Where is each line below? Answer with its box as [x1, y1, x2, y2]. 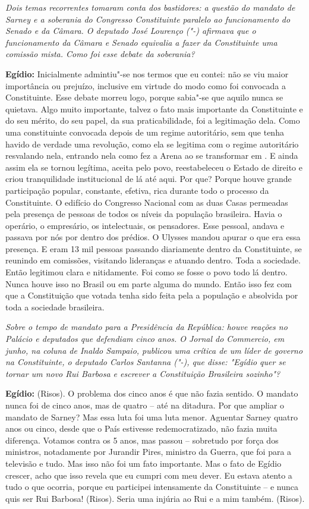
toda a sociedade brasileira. [5, 300, 105, 313]
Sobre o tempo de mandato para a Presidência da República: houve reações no [5, 321, 288, 333]
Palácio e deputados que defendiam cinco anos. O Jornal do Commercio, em [5, 332, 285, 345]
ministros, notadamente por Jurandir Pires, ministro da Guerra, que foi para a [5, 445, 292, 458]
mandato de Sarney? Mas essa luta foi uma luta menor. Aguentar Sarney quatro [5, 410, 298, 423]
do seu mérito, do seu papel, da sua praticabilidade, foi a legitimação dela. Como [5, 114, 300, 127]
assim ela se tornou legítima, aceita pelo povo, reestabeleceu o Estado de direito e [5, 161, 302, 173]
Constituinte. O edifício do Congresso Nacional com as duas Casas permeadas [5, 196, 288, 208]
